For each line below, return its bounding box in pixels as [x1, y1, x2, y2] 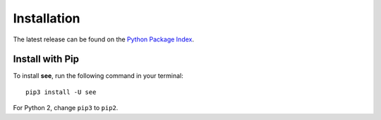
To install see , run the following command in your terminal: [13, 72, 183, 80]
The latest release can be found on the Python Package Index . [13, 35, 194, 44]
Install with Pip [13, 53, 79, 65]
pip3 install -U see [25, 88, 97, 96]
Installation [13, 11, 80, 26]
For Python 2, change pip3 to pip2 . [13, 104, 119, 112]
